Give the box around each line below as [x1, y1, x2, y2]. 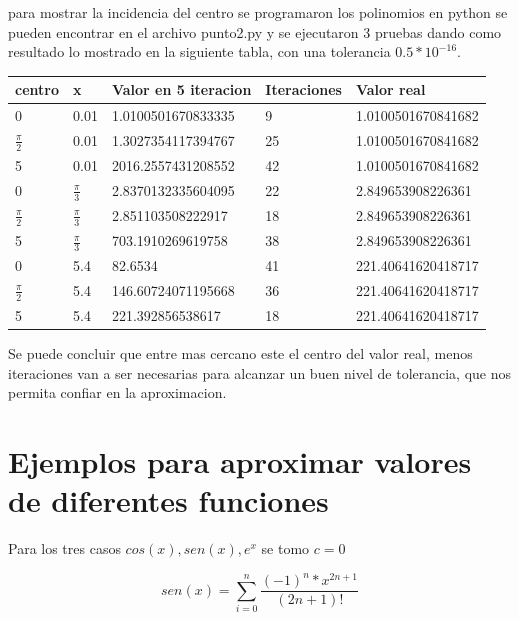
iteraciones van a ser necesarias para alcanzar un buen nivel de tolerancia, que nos [8, 362, 512, 383]
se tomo [261, 538, 310, 559]
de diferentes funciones [8, 480, 329, 521]
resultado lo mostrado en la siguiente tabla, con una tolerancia [8, 41, 391, 62]
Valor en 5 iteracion [111, 79, 252, 100]
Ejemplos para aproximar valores [8, 441, 472, 482]
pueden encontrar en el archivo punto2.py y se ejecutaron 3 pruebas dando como [8, 21, 502, 42]
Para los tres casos [8, 538, 121, 559]
